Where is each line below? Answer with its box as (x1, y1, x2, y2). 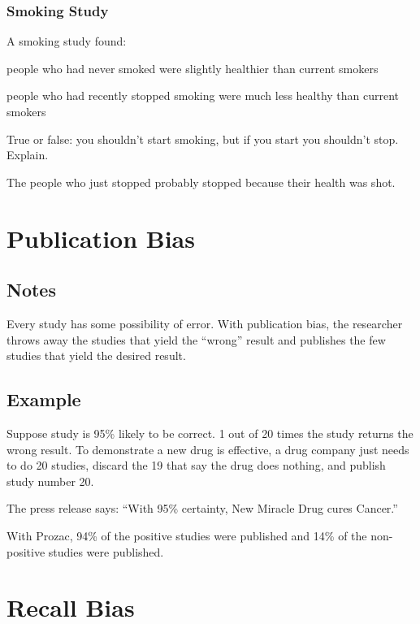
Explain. (6, 146, 49, 163)
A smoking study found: (6, 32, 127, 50)
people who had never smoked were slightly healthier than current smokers (6, 59, 379, 76)
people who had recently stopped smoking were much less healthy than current (6, 87, 400, 104)
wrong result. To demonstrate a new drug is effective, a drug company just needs (6, 440, 409, 457)
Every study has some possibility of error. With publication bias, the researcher (6, 314, 403, 331)
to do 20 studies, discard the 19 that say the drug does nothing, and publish (6, 457, 386, 474)
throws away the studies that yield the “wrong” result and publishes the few (6, 331, 386, 348)
